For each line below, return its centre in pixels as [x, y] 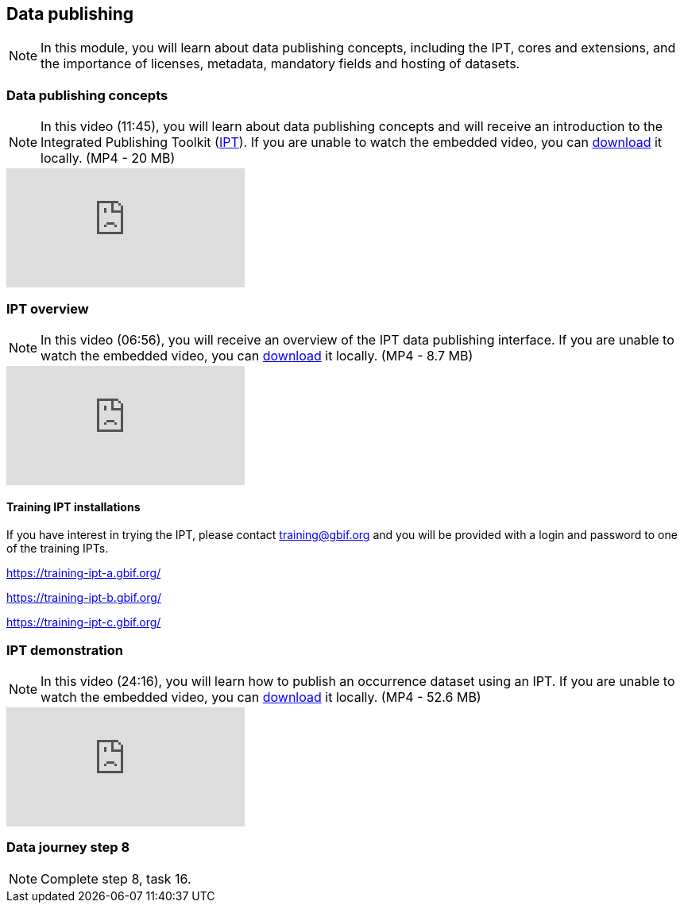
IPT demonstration [65, 650]
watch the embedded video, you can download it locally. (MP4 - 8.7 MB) [257, 355]
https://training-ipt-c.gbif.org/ [84, 622]
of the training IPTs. [58, 549]
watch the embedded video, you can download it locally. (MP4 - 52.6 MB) [261, 697]
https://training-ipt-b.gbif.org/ [84, 598]
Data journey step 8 [68, 847]
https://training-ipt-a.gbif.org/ [84, 573]
